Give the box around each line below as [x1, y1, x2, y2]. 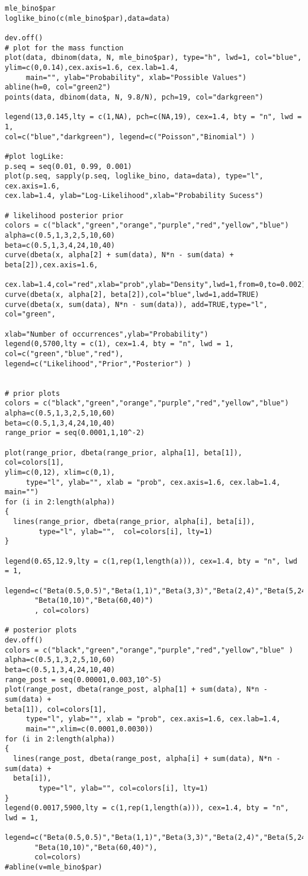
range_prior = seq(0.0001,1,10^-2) [5, 429, 145, 437]
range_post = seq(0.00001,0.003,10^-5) [5, 675, 162, 684]
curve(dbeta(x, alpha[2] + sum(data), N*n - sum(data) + [5, 251, 234, 260]
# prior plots [5, 389, 60, 398]
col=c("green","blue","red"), [5, 349, 124, 358]
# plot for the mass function [5, 43, 124, 52]
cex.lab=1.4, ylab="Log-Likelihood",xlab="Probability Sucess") [5, 191, 264, 200]
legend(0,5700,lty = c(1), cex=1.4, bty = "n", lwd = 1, [5, 340, 234, 349]
